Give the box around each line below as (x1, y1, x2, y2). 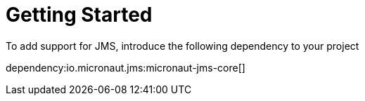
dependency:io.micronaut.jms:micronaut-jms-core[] (6, 61, 245, 74)
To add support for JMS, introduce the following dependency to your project (6, 39, 359, 52)
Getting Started (6, 3, 153, 27)
